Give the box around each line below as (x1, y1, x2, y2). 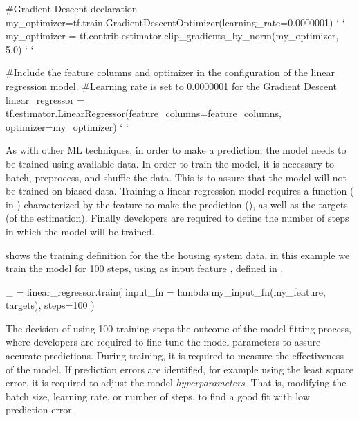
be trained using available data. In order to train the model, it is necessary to (6, 156, 334, 170)
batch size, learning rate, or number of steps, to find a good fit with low (6, 388, 310, 403)
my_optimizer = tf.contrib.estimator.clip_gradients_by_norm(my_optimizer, (6, 28, 339, 43)
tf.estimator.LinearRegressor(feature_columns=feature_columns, (6, 106, 282, 120)
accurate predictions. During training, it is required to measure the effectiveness (6, 348, 344, 363)
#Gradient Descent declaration (6, 1, 138, 15)
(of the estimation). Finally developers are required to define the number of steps (6, 210, 349, 225)
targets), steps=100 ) (6, 298, 95, 312)
